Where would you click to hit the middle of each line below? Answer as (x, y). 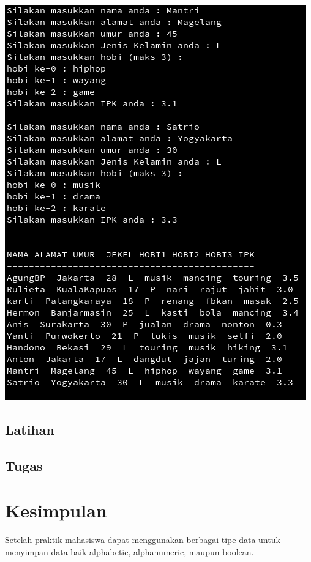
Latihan (30, 429)
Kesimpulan (56, 510)
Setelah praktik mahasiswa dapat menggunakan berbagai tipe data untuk (143, 540)
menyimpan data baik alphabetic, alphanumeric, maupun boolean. (129, 551)
